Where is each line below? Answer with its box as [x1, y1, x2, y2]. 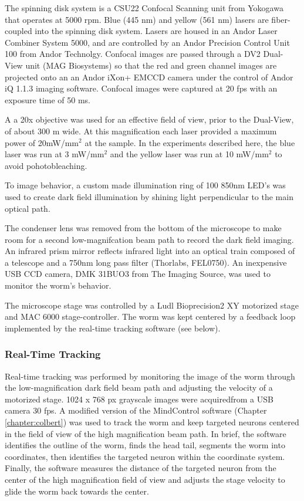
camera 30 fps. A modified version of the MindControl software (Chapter [5, 404, 267, 417]
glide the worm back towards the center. [5, 485, 149, 497]
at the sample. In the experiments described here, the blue [85, 136, 295, 148]
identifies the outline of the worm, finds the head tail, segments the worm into [5, 439, 285, 451]
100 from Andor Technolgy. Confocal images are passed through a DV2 [5, 48, 261, 60]
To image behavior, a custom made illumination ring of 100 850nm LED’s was [5, 179, 286, 191]
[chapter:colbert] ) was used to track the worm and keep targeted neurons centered [5, 416, 299, 428]
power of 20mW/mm [5, 136, 79, 148]
